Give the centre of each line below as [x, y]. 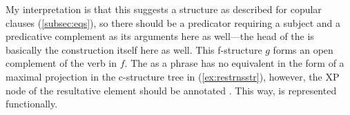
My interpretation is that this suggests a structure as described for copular [164, 9]
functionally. [32, 104]
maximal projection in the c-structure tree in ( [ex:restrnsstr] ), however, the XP [173, 76]
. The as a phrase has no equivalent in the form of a [234, 63]
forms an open [303, 49]
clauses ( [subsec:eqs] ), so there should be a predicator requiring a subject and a [173, 22]
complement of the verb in [61, 63]
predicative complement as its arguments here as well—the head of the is [160, 36]
